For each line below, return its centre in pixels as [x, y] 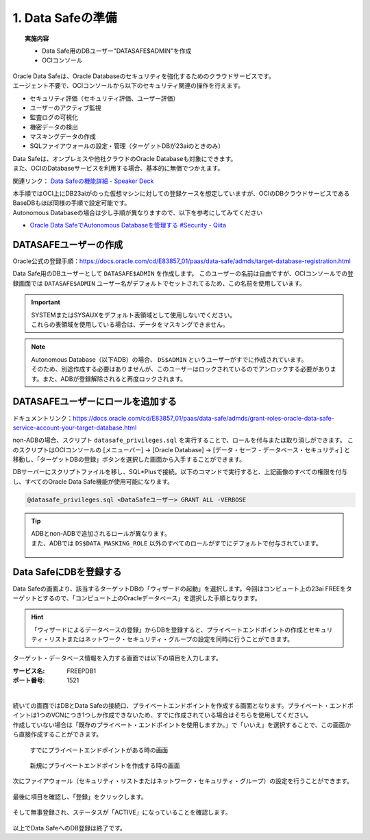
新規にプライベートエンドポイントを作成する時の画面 [105, 765]
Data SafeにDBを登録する [67, 572]
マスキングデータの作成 [63, 136]
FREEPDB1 [82, 671]
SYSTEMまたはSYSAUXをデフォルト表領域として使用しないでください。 [134, 314]
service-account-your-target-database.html [75, 428]
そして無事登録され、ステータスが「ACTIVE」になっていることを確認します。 [122, 813]
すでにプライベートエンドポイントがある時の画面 [99, 750]
